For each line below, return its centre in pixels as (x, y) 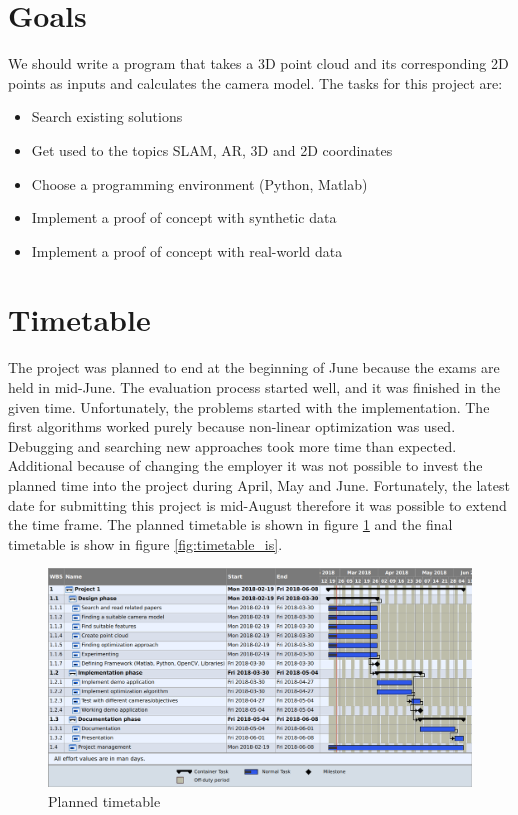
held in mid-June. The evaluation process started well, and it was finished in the (254, 387)
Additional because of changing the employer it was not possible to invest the (245, 465)
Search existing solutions (107, 116)
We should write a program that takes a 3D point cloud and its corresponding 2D (258, 63)
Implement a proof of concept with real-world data (187, 250)
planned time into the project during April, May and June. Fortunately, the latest (259, 484)
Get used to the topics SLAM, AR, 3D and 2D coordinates (212, 149)
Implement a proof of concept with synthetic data (184, 217)
